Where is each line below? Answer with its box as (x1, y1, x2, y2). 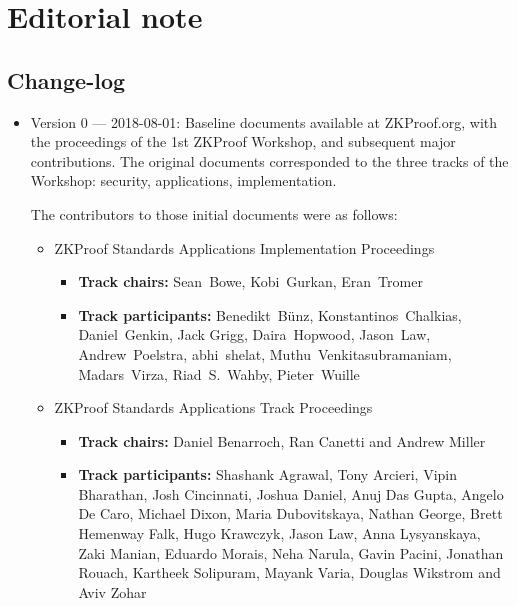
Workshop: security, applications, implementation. (30, 170, 337, 191)
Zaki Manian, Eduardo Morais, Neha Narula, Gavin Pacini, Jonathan (78, 542, 504, 563)
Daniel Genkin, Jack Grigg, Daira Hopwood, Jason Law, (78, 324, 431, 345)
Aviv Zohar (78, 581, 147, 602)
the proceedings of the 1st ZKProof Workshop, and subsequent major (30, 131, 456, 152)
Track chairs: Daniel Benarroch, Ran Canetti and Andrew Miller (78, 430, 486, 451)
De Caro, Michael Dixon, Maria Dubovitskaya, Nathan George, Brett (78, 503, 503, 524)
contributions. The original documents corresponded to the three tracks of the (30, 150, 509, 171)
